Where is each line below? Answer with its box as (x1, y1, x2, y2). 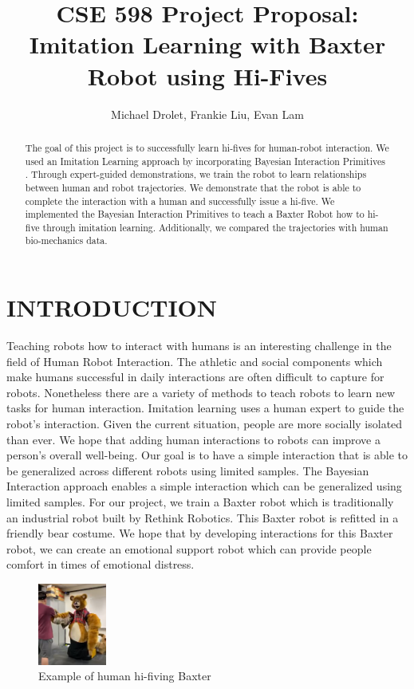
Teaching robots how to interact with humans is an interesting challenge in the (6, 337, 392, 354)
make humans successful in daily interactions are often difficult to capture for (6, 368, 384, 385)
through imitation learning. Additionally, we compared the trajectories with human (42, 220, 388, 234)
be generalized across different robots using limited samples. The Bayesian (6, 462, 369, 478)
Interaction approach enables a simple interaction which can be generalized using (6, 478, 402, 494)
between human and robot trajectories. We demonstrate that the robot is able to (25, 180, 361, 194)
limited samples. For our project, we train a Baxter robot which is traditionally (6, 494, 394, 510)
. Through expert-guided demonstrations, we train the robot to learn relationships (25, 167, 367, 181)
